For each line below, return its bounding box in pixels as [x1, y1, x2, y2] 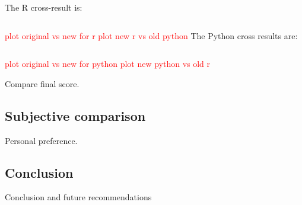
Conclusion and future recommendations [5, 191, 152, 203]
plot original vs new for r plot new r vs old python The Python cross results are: [5, 29, 298, 41]
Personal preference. [5, 134, 78, 146]
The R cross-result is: [5, 1, 82, 13]
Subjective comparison [5, 106, 146, 124]
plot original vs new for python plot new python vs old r [5, 57, 211, 70]
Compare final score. [5, 77, 80, 89]
